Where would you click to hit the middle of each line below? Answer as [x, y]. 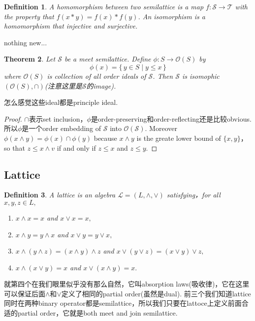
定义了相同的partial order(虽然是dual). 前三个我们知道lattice [156, 293]
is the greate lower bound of [179, 138]
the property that [29, 16]
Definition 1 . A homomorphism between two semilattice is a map [104, 6]
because [105, 138]
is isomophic [201, 76]
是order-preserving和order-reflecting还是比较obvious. [171, 118]
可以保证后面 [25, 293]
